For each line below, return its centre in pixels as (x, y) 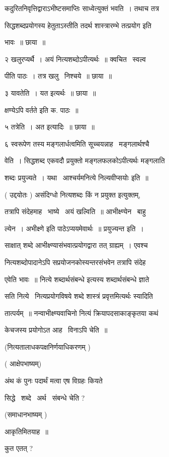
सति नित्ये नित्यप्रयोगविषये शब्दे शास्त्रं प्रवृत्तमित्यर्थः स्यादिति (79, 296)
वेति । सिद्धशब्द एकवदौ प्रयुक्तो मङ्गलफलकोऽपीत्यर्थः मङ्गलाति (85, 160)
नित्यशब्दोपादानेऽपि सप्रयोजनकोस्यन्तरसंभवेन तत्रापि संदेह (75, 262)
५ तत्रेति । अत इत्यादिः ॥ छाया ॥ (50, 127)
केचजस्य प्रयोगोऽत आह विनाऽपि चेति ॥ (56, 330)
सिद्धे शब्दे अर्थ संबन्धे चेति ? (45, 397)
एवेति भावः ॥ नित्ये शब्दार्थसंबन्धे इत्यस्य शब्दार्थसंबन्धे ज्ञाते (77, 279)
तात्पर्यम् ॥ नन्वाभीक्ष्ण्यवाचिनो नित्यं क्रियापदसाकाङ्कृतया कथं (81, 313)
